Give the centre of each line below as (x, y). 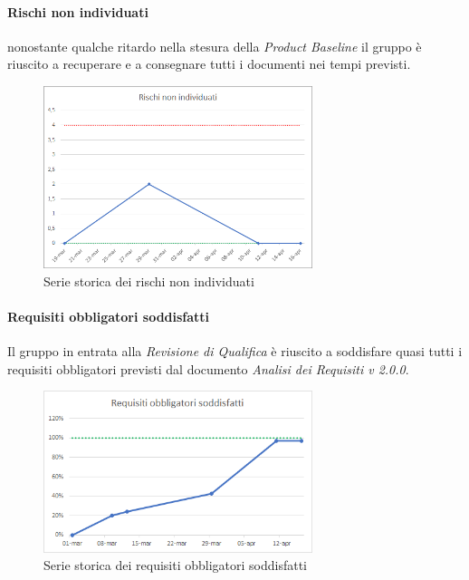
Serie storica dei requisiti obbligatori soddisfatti (176, 565)
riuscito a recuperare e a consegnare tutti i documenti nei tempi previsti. (209, 64)
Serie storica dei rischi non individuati (149, 280)
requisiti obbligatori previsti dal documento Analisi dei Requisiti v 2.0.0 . (208, 368)
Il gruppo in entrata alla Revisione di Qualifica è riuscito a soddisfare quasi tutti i (235, 351)
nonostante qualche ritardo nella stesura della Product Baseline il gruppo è (215, 46)
